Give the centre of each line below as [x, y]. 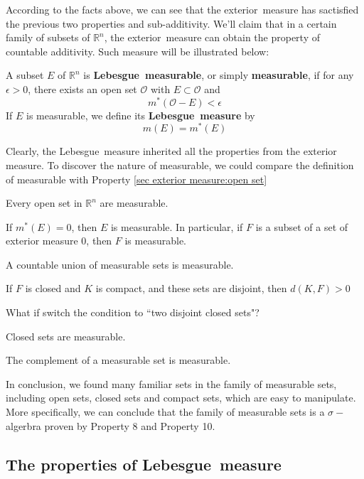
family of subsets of [48, 37]
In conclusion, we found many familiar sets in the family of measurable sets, [171, 383]
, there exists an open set [82, 88]
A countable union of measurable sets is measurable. [120, 264]
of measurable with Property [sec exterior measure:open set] [136, 179]
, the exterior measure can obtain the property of [212, 37]
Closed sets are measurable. [66, 336]
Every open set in [44, 203]
